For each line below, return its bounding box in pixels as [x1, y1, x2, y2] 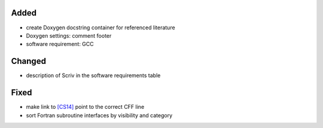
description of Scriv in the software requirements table [26, 72, 161, 79]
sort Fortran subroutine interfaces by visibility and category [26, 111, 173, 119]
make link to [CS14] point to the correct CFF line [26, 103, 145, 111]
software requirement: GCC [26, 41, 94, 48]
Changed [11, 56, 46, 66]
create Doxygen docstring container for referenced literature [26, 24, 176, 31]
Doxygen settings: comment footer [26, 32, 112, 39]
